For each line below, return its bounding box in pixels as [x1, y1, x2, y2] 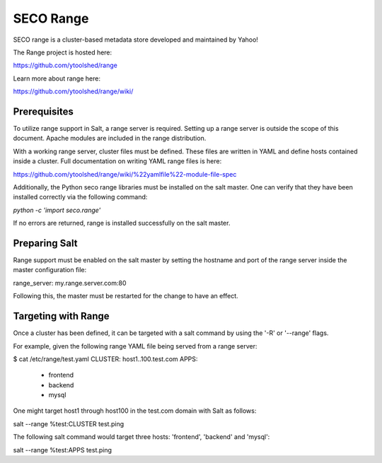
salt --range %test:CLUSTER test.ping [13, 419, 124, 428]
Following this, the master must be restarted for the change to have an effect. [13, 292, 238, 300]
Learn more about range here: [13, 74, 100, 83]
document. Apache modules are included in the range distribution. [13, 134, 207, 143]
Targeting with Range [13, 310, 110, 322]
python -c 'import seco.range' [13, 206, 101, 214]
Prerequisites [13, 105, 74, 117]
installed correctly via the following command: [13, 193, 148, 201]
